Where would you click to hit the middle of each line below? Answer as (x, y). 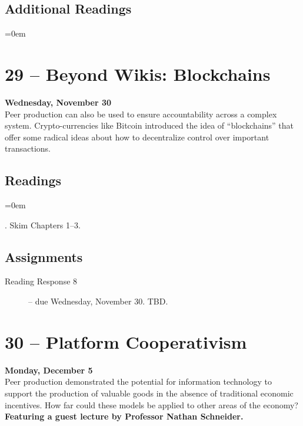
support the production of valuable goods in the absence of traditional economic (149, 393)
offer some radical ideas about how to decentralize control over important (137, 137)
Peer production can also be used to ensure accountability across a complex (141, 114)
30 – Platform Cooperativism (126, 341)
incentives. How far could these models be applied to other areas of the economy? (151, 404)
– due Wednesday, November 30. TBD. (98, 301)
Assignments (44, 256)
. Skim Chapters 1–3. (43, 225)
